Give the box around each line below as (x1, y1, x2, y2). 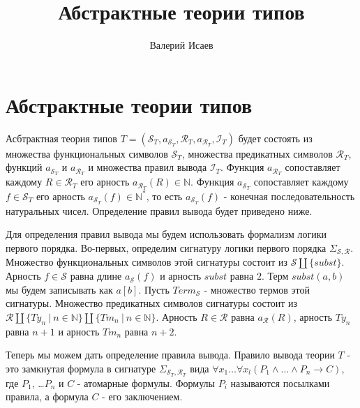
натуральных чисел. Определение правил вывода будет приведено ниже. (6, 203, 313, 218)
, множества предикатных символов (181, 146, 333, 160)
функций (6, 160, 43, 174)
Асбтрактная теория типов (6, 130, 117, 145)
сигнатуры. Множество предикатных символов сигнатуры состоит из (6, 296, 298, 310)
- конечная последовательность (223, 188, 355, 203)
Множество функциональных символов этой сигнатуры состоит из (6, 255, 287, 269)
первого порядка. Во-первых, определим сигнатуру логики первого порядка (6, 241, 327, 255)
